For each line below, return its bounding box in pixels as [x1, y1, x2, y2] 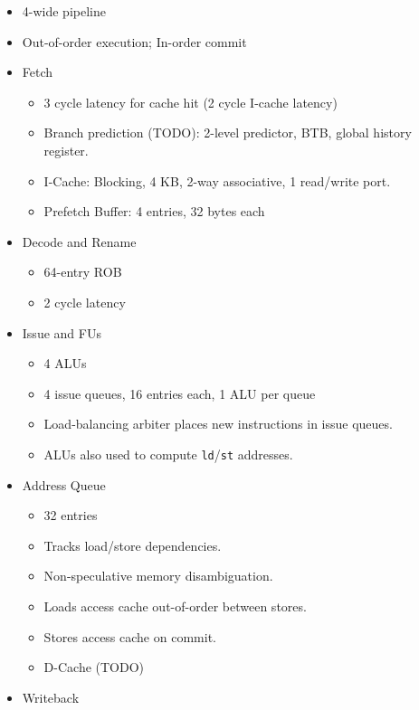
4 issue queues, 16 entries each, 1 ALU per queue [43, 383, 316, 402]
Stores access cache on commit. [43, 627, 216, 646]
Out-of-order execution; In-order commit [22, 32, 247, 51]
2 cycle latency [43, 292, 126, 311]
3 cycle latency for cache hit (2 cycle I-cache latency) [43, 92, 338, 111]
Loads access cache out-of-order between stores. [43, 596, 307, 615]
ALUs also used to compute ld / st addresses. [43, 444, 293, 463]
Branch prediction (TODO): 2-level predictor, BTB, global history [43, 123, 412, 142]
